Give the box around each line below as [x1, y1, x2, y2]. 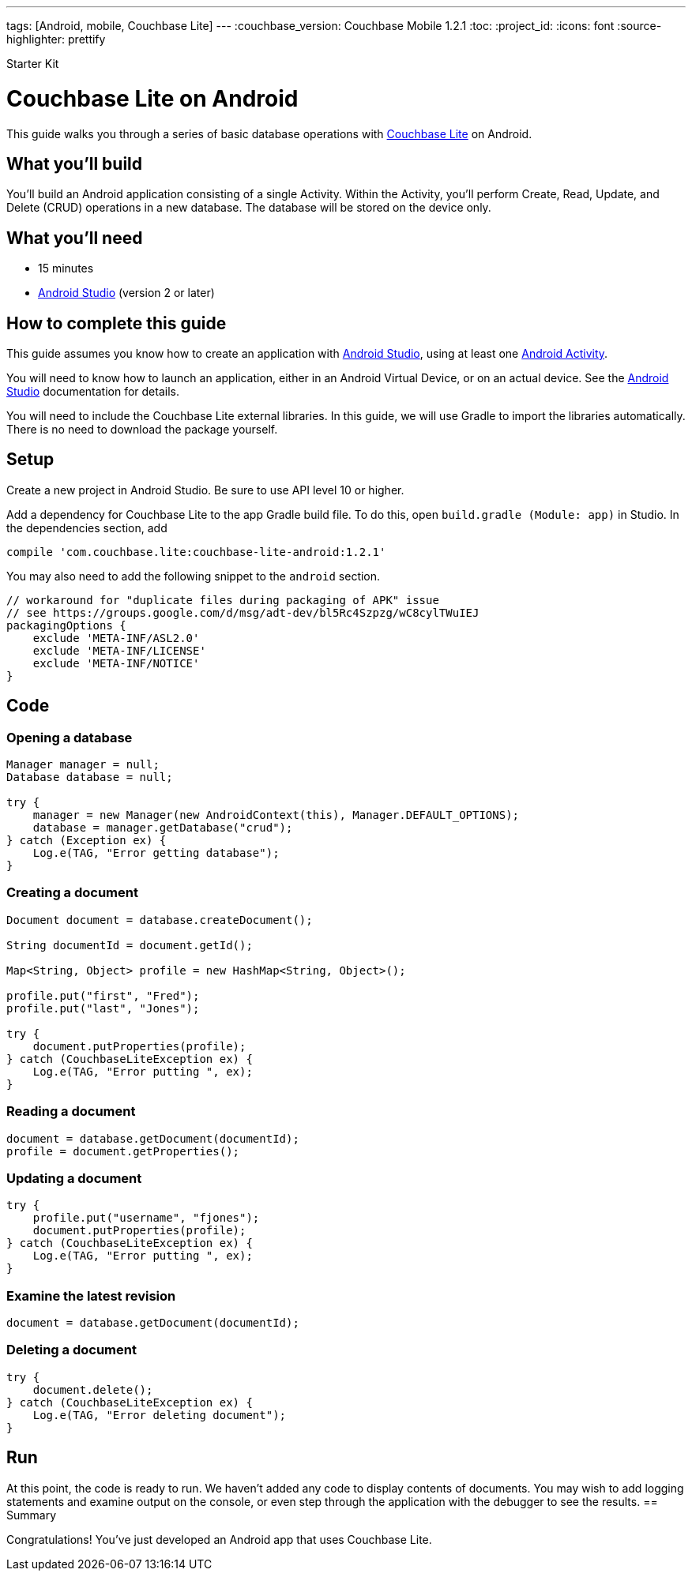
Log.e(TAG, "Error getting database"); [32, 847, 280, 860]
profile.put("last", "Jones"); [6, 1001, 200, 1015]
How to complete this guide [6, 313, 227, 333]
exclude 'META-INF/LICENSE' [32, 644, 206, 657]
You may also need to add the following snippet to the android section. [6, 569, 381, 583]
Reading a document [6, 1103, 136, 1120]
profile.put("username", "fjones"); [32, 1211, 260, 1225]
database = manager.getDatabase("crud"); [32, 821, 293, 835]
